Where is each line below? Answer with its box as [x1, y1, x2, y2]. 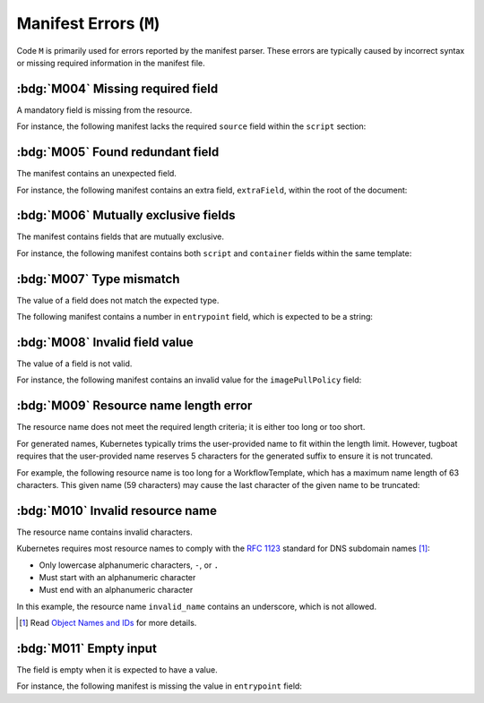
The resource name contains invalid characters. [16, 527, 193, 537]
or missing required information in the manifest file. [16, 57, 205, 68]
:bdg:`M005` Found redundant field [16, 144, 220, 160]
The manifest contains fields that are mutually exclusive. [16, 231, 224, 242]
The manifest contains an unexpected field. [16, 168, 177, 179]
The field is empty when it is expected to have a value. [16, 664, 219, 675]
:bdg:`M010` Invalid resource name [16, 502, 217, 519]
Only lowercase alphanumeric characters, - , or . [39, 560, 220, 570]
